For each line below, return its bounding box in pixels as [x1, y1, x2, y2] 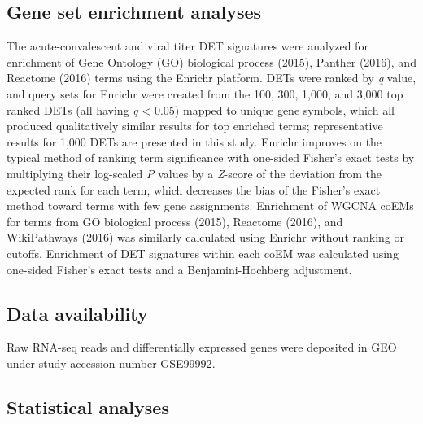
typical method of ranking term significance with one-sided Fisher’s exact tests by [7, 149, 415, 166]
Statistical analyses [7, 394, 169, 419]
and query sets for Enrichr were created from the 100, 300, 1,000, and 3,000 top [7, 85, 403, 102]
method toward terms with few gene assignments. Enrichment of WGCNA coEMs [7, 197, 414, 214]
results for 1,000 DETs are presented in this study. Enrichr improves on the [7, 133, 382, 150]
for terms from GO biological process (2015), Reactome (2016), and [7, 212, 343, 229]
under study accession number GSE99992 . [7, 354, 216, 371]
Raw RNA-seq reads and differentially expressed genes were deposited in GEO [7, 339, 397, 356]
